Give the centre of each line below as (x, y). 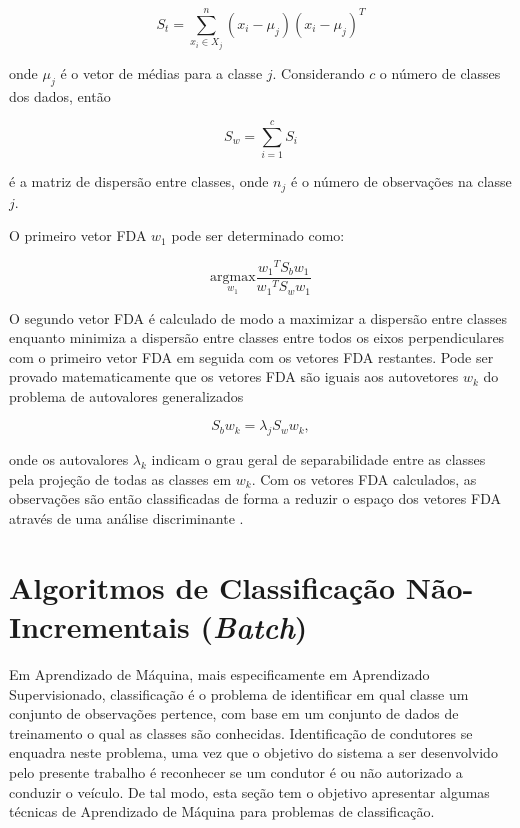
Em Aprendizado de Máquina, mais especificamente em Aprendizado (219, 673)
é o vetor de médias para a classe (161, 72)
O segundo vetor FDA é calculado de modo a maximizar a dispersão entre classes (258, 317)
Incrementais (99, 626)
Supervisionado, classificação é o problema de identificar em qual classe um (239, 693)
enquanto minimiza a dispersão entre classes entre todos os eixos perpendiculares (257, 337)
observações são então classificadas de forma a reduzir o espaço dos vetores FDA (255, 498)
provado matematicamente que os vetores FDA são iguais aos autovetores (234, 376)
